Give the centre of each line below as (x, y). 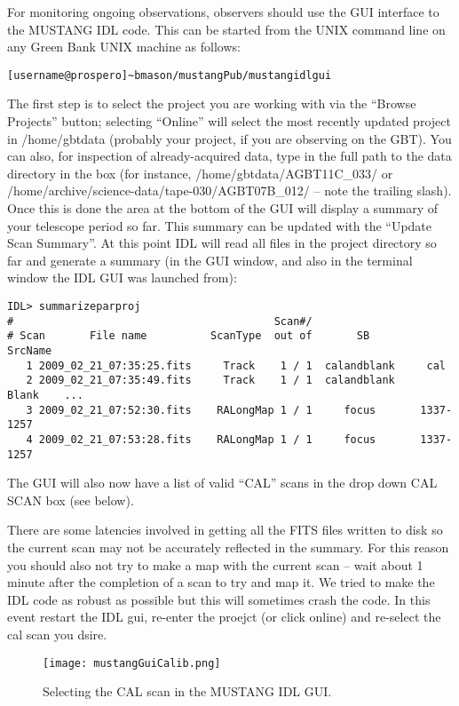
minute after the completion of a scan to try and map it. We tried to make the (221, 582)
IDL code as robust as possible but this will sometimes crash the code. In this (219, 599)
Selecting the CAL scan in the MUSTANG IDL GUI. (187, 691)
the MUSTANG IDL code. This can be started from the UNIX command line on (226, 29)
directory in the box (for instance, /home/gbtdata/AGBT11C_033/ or (200, 173)
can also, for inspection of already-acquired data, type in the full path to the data (229, 156)
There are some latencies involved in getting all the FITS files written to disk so (225, 530)
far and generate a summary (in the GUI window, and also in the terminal (210, 260)
